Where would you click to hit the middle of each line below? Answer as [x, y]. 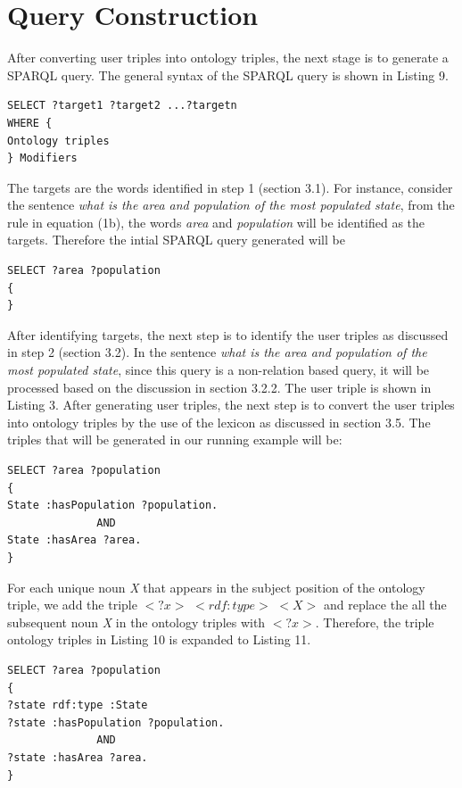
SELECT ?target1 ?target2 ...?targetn [122, 106]
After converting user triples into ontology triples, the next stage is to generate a [228, 58]
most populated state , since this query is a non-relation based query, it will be [219, 370]
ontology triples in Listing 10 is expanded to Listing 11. [159, 639]
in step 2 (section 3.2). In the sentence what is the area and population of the [217, 352]
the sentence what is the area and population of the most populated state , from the [231, 205]
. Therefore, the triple [375, 622]
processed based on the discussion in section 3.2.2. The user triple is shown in [219, 387]
